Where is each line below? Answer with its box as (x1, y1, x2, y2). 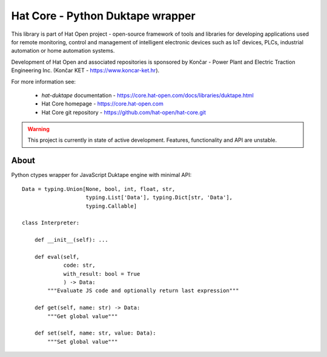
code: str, (63, 262, 96, 269)
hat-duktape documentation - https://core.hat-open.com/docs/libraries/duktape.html (41, 92, 254, 99)
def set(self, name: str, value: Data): (34, 330, 157, 336)
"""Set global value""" (47, 338, 118, 345)
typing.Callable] (85, 202, 137, 209)
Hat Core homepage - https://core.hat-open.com (41, 100, 163, 107)
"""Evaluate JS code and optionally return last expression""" (47, 287, 239, 294)
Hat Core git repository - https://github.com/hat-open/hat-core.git (41, 108, 206, 116)
